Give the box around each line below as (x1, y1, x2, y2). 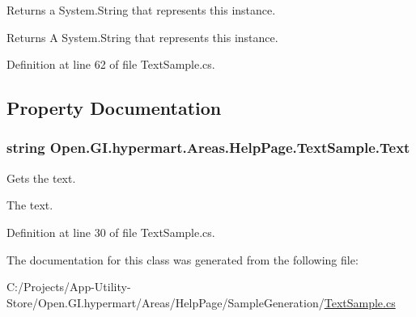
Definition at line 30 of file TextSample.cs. (6, 223, 215, 240)
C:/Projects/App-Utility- (6, 278, 131, 295)
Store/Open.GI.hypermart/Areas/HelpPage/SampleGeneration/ (6, 294, 325, 311)
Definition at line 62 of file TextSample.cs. (6, 56, 215, 73)
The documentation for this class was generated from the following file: (6, 251, 359, 268)
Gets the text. (6, 169, 76, 186)
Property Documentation (6, 95, 222, 120)
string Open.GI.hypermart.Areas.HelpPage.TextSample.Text (6, 137, 410, 158)
